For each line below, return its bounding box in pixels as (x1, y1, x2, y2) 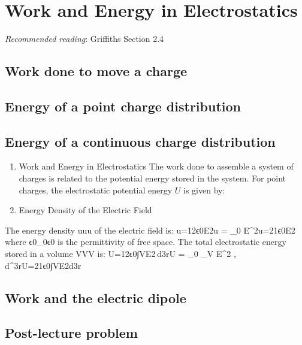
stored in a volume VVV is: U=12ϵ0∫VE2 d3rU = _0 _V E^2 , (5, 247, 236, 260)
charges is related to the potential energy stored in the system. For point (19, 172, 286, 184)
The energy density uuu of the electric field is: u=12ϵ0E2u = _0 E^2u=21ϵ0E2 (5, 223, 295, 236)
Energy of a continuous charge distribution (5, 132, 276, 150)
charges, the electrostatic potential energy (19, 183, 173, 196)
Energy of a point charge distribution (5, 96, 241, 115)
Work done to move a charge (5, 62, 188, 80)
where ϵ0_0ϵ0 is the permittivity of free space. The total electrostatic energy (5, 235, 286, 248)
